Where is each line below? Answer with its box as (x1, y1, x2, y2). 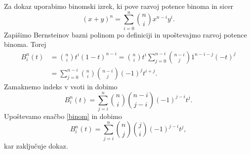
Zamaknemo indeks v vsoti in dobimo (4, 81, 118, 91)
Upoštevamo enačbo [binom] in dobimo (4, 111, 122, 121)
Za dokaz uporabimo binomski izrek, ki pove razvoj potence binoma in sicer (4, 1, 233, 11)
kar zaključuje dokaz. (4, 140, 68, 151)
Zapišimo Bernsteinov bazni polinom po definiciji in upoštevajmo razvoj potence (4, 29, 247, 39)
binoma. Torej (4, 39, 46, 49)
